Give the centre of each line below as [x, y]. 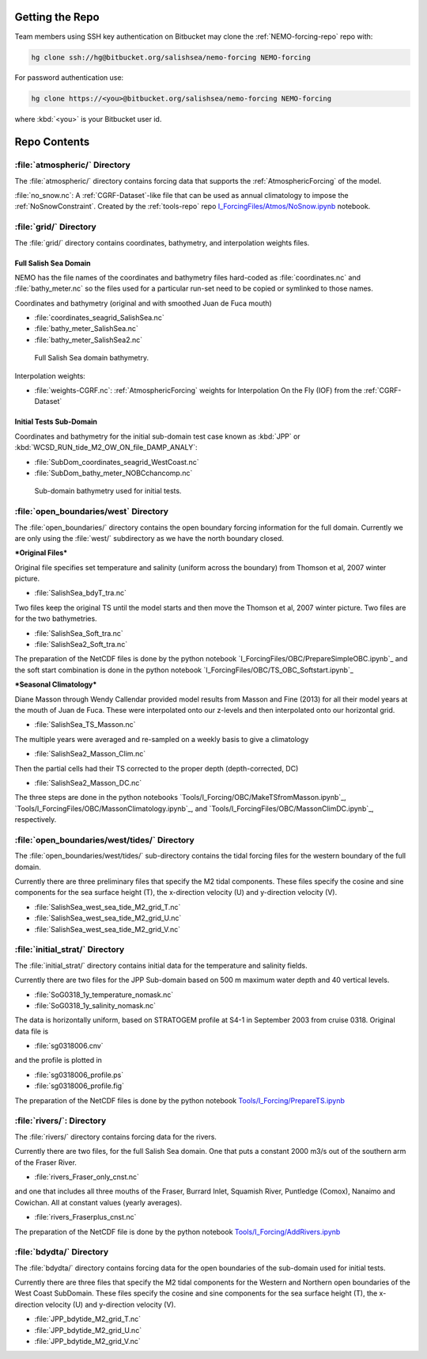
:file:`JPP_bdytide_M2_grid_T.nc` [88, 1319]
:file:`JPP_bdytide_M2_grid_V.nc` [88, 1342]
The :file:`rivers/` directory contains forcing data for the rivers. [116, 1136]
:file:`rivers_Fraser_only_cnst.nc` [87, 1177]
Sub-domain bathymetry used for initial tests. [108, 491]
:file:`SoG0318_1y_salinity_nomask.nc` [95, 1005]
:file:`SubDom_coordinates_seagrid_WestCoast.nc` [117, 462]
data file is [32, 1031]
